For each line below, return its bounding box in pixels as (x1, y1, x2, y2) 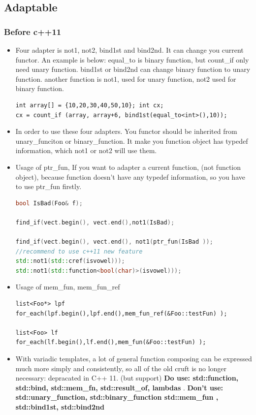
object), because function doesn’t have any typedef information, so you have (15, 171, 245, 182)
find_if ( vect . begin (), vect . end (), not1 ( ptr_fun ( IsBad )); (15, 238, 213, 246)
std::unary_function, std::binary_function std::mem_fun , (15, 392, 219, 402)
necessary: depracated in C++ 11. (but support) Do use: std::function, (15, 373, 239, 383)
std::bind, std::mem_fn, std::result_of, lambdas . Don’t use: (15, 382, 224, 392)
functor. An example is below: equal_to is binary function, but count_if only (15, 54, 249, 64)
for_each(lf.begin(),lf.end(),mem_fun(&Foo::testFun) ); (15, 339, 206, 346)
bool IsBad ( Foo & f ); (15, 199, 83, 207)
